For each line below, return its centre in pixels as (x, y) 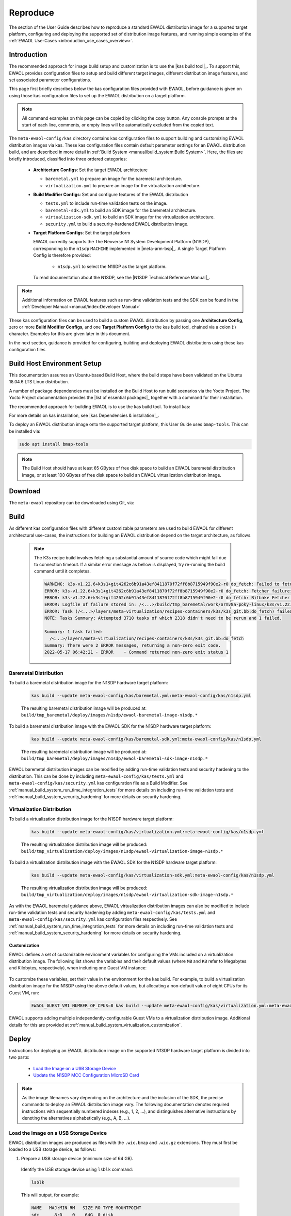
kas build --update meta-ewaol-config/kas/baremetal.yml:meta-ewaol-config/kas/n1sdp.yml (141, 695)
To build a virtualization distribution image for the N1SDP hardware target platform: (91, 819)
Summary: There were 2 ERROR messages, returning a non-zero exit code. (133, 645)
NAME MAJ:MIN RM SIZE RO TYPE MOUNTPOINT (86, 1208)
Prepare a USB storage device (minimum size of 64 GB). (77, 1158)
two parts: (19, 1057)
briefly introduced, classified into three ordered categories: (68, 159)
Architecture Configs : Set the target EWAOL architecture (90, 170)
